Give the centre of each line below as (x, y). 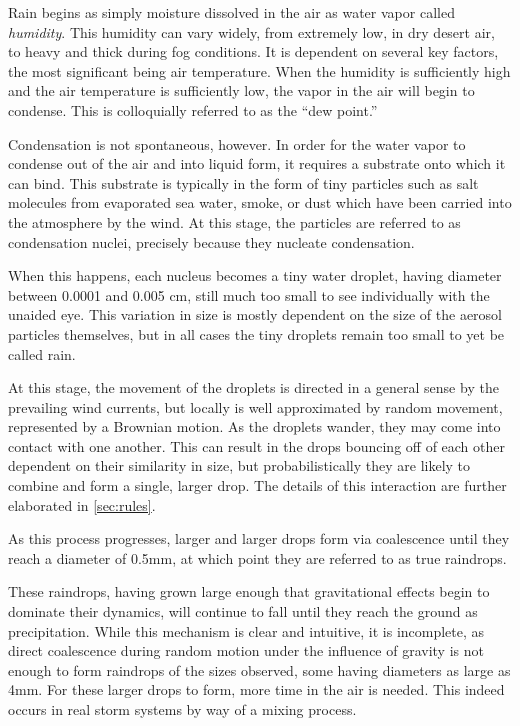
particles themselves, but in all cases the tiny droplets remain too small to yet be (256, 333)
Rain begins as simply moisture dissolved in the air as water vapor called (231, 12)
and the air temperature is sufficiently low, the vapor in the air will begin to (241, 90)
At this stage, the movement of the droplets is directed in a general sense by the (253, 387)
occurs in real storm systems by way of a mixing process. (182, 709)
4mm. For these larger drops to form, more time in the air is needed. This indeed (256, 689)
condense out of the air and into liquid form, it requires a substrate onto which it (257, 163)
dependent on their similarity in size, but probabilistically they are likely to (239, 465)
